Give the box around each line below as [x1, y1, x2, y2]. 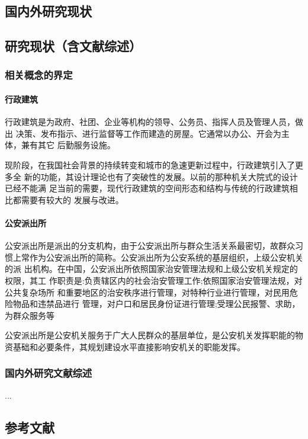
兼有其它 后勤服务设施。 [21, 139, 115, 151]
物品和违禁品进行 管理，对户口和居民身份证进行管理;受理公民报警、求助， [12, 297, 300, 310]
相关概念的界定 [5, 68, 73, 82]
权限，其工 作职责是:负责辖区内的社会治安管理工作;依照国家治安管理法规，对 [5, 274, 303, 286]
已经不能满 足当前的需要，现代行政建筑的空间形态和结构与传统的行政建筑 [5, 182, 290, 194]
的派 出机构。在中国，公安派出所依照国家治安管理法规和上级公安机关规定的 [5, 262, 298, 275]
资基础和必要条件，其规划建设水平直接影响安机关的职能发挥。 [5, 340, 245, 353]
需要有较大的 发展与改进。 [21, 193, 124, 206]
